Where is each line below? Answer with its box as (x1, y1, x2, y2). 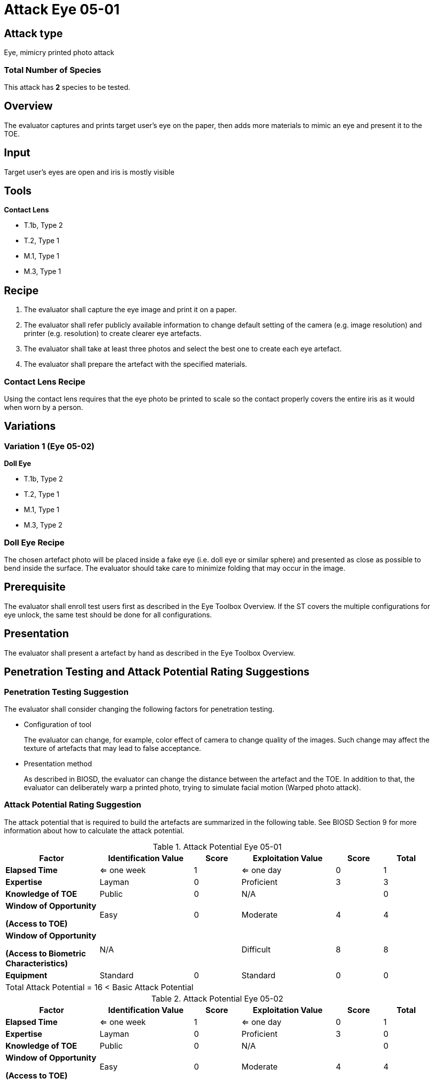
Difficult (241, 944, 271, 954)
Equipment (5, 970, 48, 980)
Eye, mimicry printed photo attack (4, 48, 115, 57)
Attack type (4, 27, 63, 40)
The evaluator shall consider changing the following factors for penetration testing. (4, 704, 274, 713)
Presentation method (24, 759, 92, 768)
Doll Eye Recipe (4, 537, 65, 547)
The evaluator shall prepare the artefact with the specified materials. (24, 360, 248, 369)
